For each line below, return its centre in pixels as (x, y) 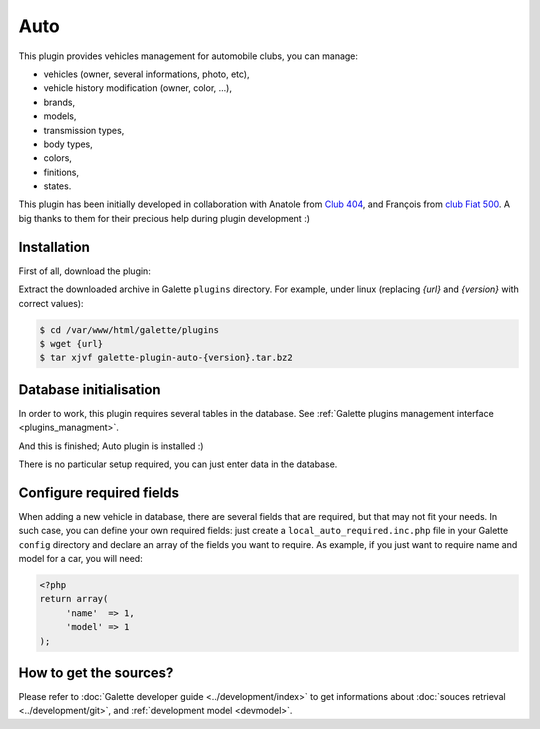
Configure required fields (99, 492)
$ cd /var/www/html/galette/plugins (129, 329)
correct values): (51, 303)
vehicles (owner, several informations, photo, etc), (146, 74)
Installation (54, 246)
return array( (74, 599)
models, (60, 116)
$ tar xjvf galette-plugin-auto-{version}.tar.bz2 (166, 358)
